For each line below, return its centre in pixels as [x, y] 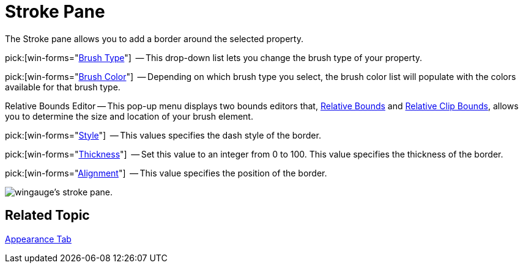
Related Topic [47, 215]
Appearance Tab [38, 239]
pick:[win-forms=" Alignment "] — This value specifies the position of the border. [166, 173]
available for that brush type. [63, 87]
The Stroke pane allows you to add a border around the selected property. [154, 38]
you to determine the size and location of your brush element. [129, 116]
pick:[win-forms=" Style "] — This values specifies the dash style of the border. [163, 135]
